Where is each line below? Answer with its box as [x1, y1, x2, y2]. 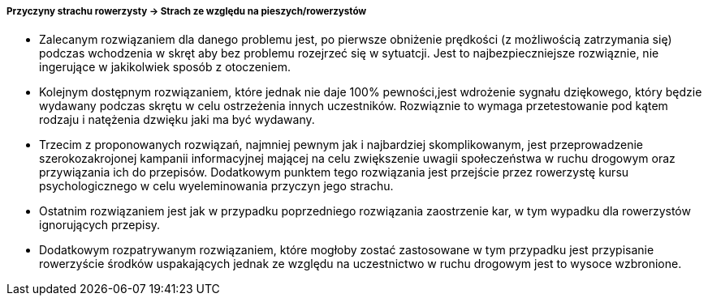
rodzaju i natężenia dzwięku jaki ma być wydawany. [39, 113, 315, 127]
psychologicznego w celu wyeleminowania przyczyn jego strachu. [39, 179, 394, 194]
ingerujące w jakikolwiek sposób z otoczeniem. [39, 60, 291, 74]
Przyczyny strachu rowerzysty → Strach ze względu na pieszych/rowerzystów [6, 6, 367, 17]
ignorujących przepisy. [39, 218, 161, 232]
